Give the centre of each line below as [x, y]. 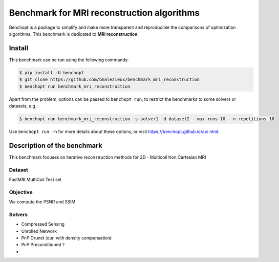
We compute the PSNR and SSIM [42, 202]
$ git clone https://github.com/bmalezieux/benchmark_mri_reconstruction [109, 80]
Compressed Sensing [43, 224]
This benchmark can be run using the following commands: [69, 60]
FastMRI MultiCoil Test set [35, 179]
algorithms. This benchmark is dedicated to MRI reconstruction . [74, 34]
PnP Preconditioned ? [43, 245]
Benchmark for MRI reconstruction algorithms [104, 13]
